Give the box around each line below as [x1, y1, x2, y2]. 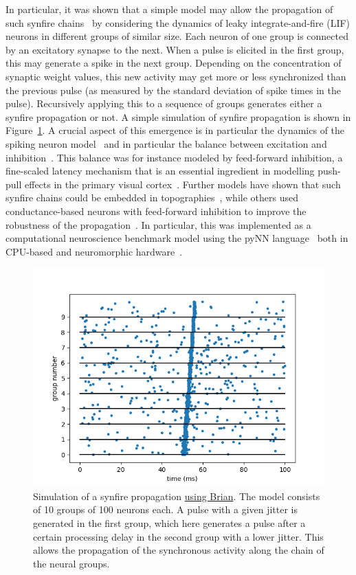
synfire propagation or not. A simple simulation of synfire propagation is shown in [5, 109, 351, 124]
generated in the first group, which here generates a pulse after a [33, 516, 306, 530]
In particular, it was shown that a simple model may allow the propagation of [5, 2, 333, 16]
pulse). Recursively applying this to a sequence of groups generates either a [5, 96, 322, 111]
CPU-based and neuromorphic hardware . [5, 244, 183, 258]
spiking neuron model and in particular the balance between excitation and [5, 136, 327, 150]
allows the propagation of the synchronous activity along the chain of [33, 543, 324, 557]
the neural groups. [33, 556, 110, 570]
